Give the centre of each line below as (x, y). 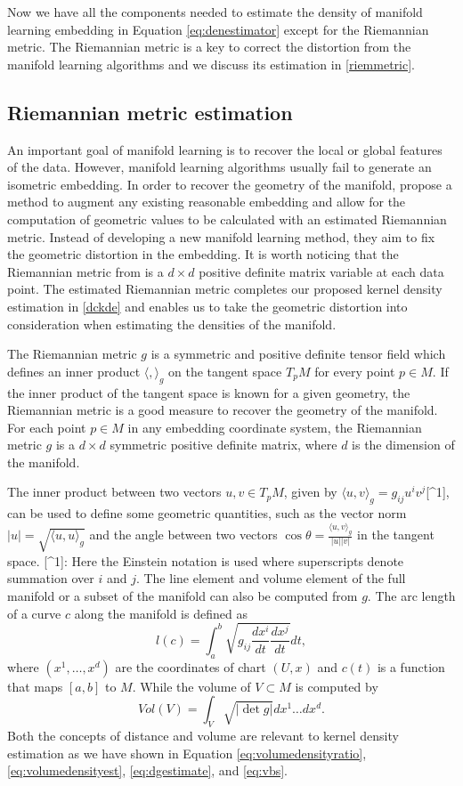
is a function (411, 666)
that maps (35, 686)
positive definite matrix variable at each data (321, 271)
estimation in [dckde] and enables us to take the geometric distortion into (207, 306)
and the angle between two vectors (183, 535)
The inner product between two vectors (114, 492)
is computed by (337, 686)
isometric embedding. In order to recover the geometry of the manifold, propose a (230, 184)
